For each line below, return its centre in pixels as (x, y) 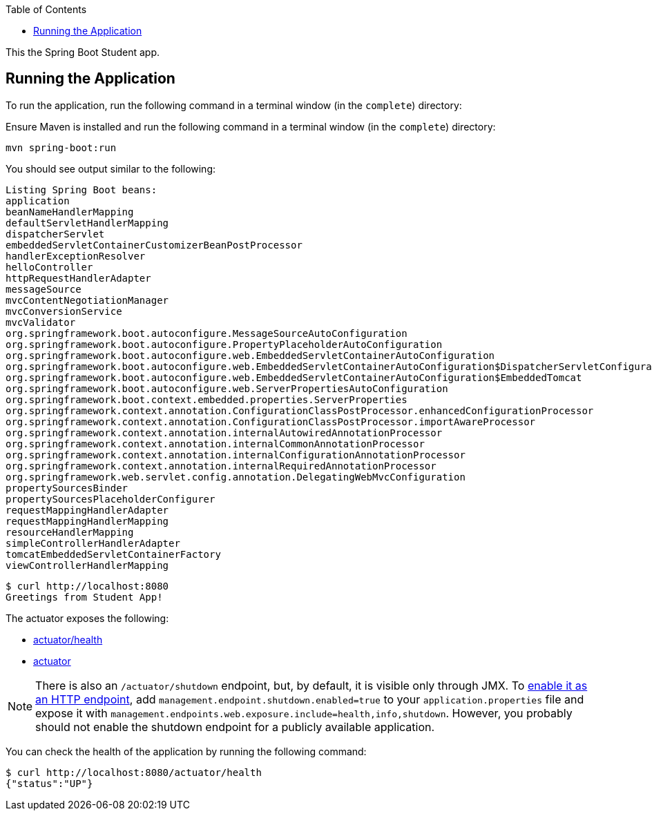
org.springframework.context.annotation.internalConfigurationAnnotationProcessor (236, 455)
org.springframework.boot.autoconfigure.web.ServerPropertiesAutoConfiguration (227, 388)
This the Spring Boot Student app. (83, 52)
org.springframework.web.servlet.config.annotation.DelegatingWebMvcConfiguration (236, 477)
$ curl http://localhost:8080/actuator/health (134, 772)
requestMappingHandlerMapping (87, 521)
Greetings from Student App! (84, 597)
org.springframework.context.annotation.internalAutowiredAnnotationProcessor (224, 433)
